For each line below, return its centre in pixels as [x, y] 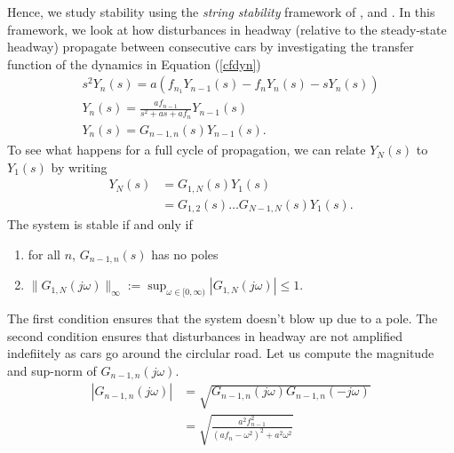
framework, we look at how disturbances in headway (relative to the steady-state [227, 29]
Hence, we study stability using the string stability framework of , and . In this [221, 12]
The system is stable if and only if [100, 224]
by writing [79, 167]
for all [44, 254]
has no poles [185, 254]
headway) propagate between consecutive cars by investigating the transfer [211, 47]
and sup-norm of [52, 370]
